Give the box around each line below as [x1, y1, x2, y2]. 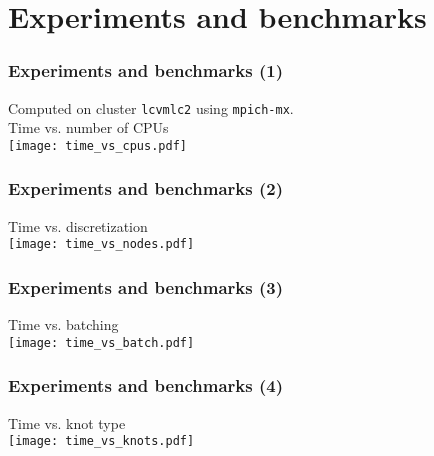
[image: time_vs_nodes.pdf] [8, 237, 195, 252]
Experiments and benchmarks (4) [8, 373, 283, 398]
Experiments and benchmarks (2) [8, 176, 283, 201]
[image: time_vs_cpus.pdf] [8, 138, 187, 153]
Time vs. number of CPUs [8, 117, 169, 138]
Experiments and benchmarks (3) [8, 274, 283, 299]
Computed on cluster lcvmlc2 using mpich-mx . [8, 97, 294, 118]
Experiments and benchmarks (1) [8, 58, 283, 83]
